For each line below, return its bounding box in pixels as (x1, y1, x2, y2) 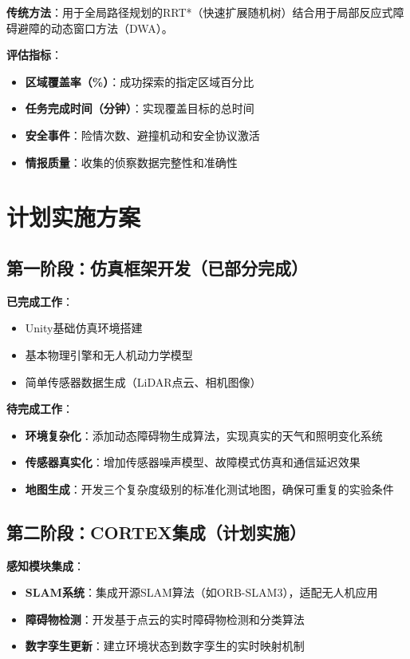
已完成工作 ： (6, 292, 73, 309)
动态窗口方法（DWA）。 (50, 19, 173, 36)
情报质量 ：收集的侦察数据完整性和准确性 (25, 153, 238, 170)
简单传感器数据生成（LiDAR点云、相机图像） (25, 373, 262, 390)
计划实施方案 (6, 200, 141, 233)
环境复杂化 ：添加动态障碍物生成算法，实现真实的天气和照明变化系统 (25, 427, 383, 443)
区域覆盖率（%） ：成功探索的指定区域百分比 (25, 73, 254, 89)
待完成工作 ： (6, 400, 73, 417)
